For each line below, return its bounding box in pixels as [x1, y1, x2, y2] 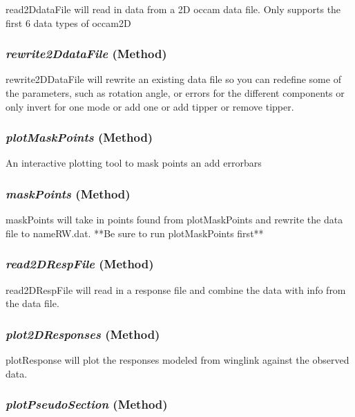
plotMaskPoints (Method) [6, 129, 153, 146]
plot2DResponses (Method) [6, 325, 160, 342]
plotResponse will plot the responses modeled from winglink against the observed [6, 353, 349, 367]
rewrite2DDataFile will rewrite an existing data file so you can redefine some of [6, 72, 341, 86]
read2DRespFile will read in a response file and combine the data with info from [6, 282, 346, 297]
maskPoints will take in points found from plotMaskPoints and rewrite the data [6, 212, 343, 227]
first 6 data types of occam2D [6, 15, 131, 30]
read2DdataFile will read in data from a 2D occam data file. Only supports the [6, 2, 341, 16]
